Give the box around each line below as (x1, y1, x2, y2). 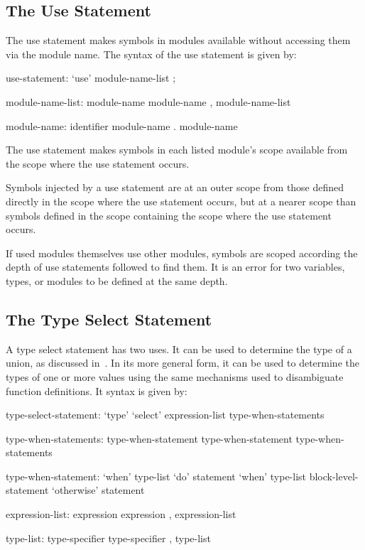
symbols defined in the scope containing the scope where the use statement (6, 207, 332, 222)
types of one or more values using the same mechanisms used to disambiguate (6, 369, 344, 384)
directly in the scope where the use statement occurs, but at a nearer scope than (6, 193, 356, 208)
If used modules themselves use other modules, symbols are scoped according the (6, 245, 358, 260)
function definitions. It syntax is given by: (6, 383, 187, 398)
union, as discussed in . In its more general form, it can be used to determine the (6, 355, 359, 370)
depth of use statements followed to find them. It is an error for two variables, (6, 259, 345, 274)
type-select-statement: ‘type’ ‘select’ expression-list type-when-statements (6, 407, 325, 422)
